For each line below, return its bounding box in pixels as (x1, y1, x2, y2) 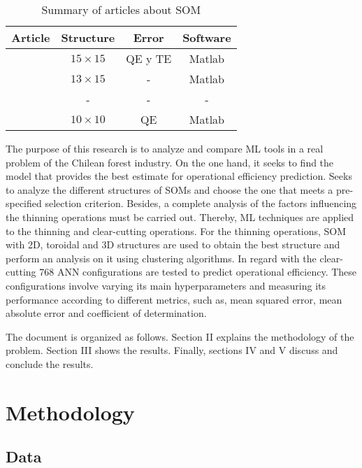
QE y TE (126, 50, 172, 66)
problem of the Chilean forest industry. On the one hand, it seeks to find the (6, 155, 334, 169)
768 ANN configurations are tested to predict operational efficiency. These (39, 264, 357, 279)
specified (6, 196, 42, 211)
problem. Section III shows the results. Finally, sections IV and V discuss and (6, 343, 338, 357)
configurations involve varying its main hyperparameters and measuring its (6, 278, 326, 292)
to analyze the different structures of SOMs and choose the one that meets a (6, 182, 333, 197)
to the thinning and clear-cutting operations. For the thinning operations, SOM (6, 223, 347, 238)
